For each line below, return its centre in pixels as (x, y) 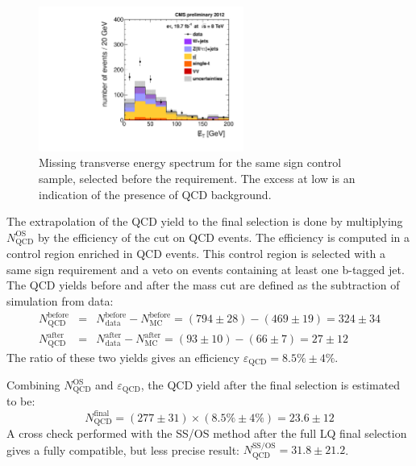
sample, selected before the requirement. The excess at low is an (197, 178)
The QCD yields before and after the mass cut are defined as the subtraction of (203, 285)
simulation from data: (60, 300)
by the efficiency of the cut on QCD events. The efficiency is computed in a (223, 237)
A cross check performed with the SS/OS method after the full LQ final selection (207, 433)
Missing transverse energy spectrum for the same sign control (190, 162)
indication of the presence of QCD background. (155, 194)
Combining (33, 385)
